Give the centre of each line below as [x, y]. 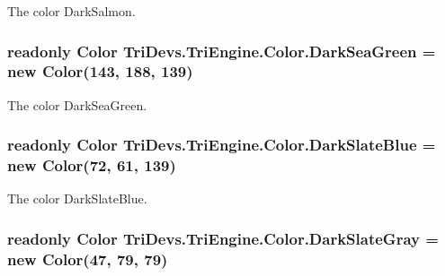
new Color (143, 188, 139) [100, 71]
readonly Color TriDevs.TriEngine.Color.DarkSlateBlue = [222, 145]
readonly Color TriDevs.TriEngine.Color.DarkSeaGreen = [222, 51]
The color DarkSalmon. [71, 11]
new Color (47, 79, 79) [88, 259]
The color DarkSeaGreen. [77, 104]
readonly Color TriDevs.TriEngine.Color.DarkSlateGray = [223, 238]
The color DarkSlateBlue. [77, 198]
